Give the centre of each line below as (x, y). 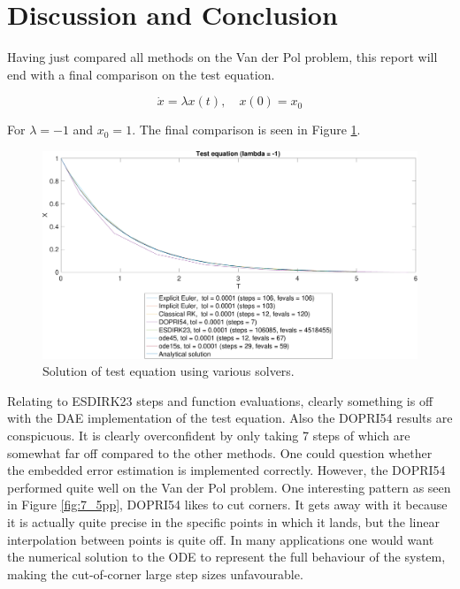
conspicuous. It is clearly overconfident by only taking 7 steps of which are (209, 436)
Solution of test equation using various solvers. (169, 371)
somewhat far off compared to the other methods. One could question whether (220, 452)
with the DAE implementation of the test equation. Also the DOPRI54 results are (230, 418)
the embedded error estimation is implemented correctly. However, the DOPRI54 (226, 470)
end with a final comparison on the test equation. (141, 74)
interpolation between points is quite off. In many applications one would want (221, 539)
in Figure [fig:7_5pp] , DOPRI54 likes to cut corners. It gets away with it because (227, 505)
